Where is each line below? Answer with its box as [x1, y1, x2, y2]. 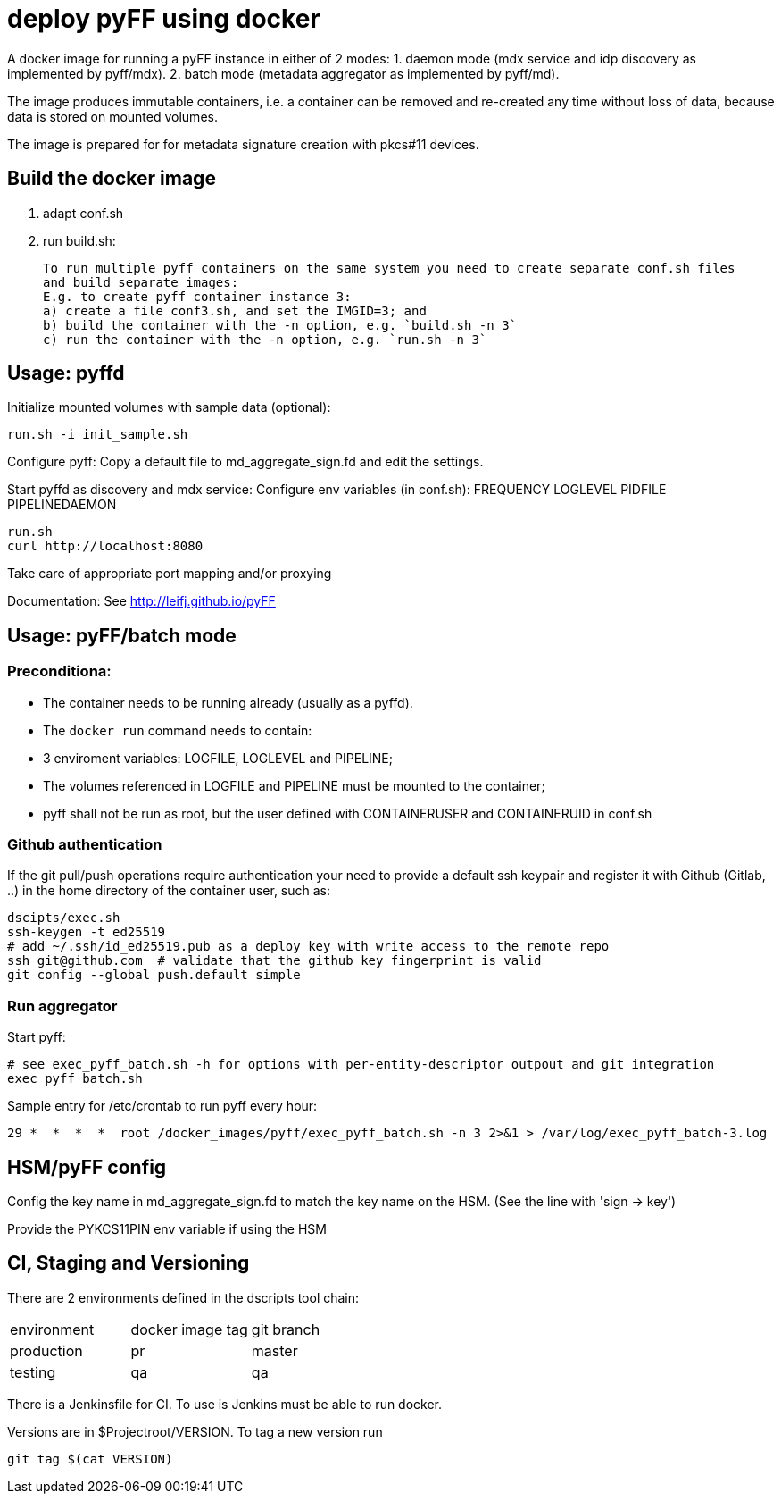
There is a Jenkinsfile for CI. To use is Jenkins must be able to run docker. [7, 1396, 443, 1412]
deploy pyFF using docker [7, 4, 320, 34]
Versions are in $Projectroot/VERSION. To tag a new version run [7, 1423, 383, 1439]
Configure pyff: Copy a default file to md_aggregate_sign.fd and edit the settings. [7, 454, 484, 470]
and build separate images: [43, 274, 239, 289]
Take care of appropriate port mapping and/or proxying [7, 566, 332, 582]
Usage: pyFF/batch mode [7, 624, 237, 647]
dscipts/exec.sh [7, 910, 120, 926]
